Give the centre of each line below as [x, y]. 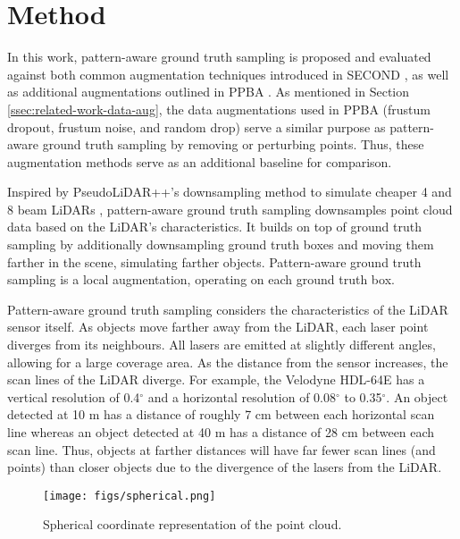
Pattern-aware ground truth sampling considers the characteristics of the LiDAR [228, 309]
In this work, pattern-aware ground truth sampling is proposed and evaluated [219, 57]
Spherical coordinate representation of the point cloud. [192, 524]
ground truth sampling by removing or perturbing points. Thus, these [233, 144]
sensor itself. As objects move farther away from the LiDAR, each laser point [218, 327]
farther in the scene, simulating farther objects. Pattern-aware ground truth [214, 261]
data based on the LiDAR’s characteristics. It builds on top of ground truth [214, 227]
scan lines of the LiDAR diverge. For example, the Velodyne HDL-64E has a [216, 379]
